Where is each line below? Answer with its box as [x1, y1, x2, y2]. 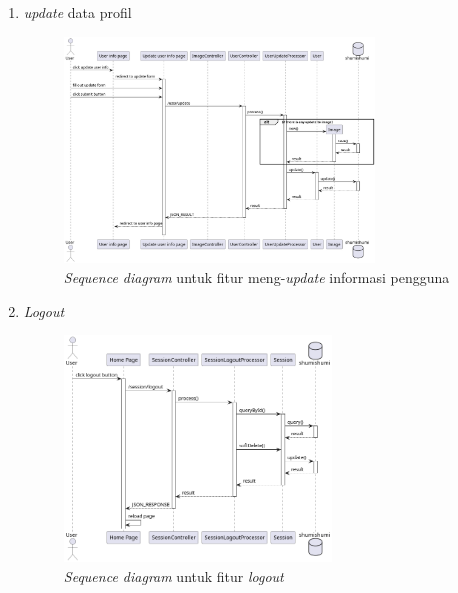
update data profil [23, 2, 132, 22]
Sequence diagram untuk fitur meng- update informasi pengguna [63, 266, 450, 287]
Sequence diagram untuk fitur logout [63, 565, 284, 586]
